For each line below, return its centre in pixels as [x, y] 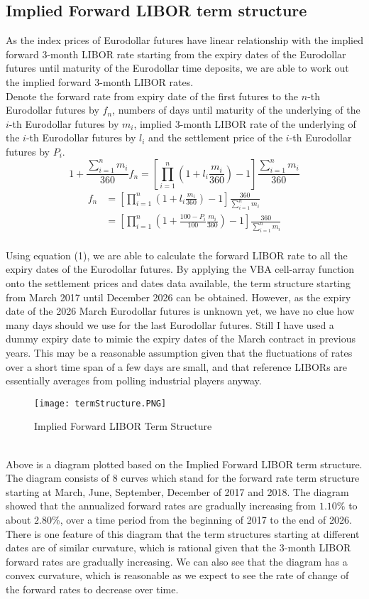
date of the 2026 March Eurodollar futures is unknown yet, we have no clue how [180, 311]
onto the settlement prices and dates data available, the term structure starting [178, 283]
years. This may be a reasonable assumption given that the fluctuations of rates [179, 353]
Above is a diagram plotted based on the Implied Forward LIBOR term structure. [184, 464]
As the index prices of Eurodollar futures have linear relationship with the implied [185, 40]
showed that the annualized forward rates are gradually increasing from [161, 506]
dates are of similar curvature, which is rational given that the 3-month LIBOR [178, 547]
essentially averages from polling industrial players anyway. [134, 381]
